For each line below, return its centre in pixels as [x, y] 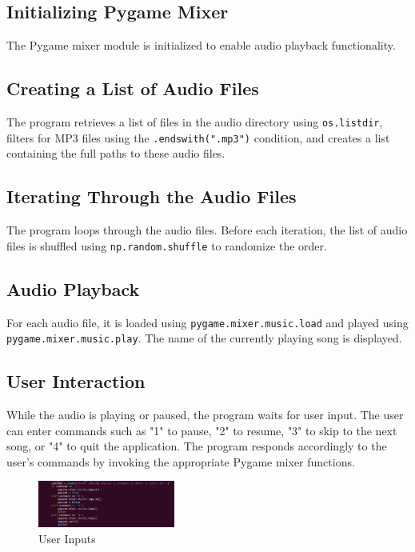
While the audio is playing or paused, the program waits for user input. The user [205, 415]
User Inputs [67, 538]
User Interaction [76, 381]
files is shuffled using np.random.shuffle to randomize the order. [167, 245]
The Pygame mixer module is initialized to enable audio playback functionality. [201, 45]
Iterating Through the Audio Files [152, 196]
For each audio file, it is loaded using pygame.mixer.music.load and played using [207, 322]
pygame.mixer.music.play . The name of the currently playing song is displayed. [204, 338]
